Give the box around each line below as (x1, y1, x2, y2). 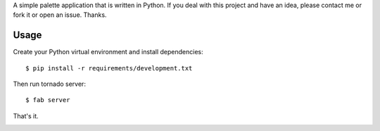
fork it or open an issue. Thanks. (13, 11, 107, 19)
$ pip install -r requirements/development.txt (25, 64, 193, 72)
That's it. (13, 111, 39, 120)
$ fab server (25, 96, 70, 104)
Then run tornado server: (13, 80, 86, 88)
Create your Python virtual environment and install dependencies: (13, 48, 203, 56)
